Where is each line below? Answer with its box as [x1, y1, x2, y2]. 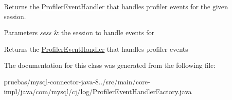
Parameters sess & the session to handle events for [4, 27, 155, 38]
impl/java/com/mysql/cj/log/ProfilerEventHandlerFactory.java [4, 86, 192, 96]
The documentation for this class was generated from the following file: [4, 60, 215, 70]
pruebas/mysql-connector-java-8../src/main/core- [4, 76, 150, 86]
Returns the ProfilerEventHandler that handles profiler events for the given [4, 1, 228, 11]
